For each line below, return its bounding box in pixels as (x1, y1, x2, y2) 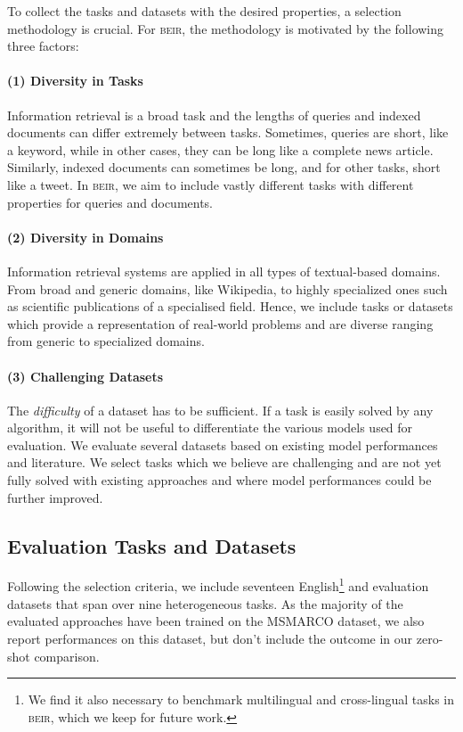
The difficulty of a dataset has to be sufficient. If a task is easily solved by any (7, 400, 434, 419)
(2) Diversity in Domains (7, 227, 164, 246)
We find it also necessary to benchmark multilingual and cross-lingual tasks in (28, 690, 455, 709)
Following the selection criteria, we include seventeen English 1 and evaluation (7, 574, 429, 596)
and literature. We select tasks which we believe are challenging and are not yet (7, 453, 442, 472)
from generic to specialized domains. (7, 332, 205, 350)
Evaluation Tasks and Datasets (7, 531, 296, 559)
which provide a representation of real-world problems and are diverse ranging (7, 314, 434, 333)
